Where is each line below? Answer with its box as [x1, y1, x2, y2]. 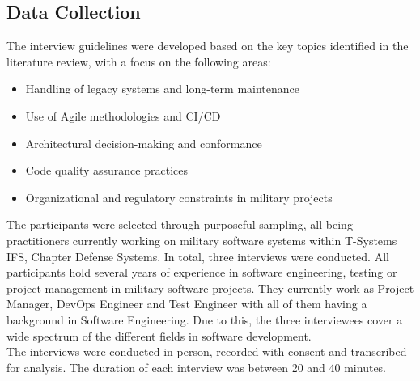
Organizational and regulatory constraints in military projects [25, 188, 333, 205]
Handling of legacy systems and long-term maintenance [25, 80, 299, 97]
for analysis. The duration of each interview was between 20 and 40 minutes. [6, 358, 387, 375]
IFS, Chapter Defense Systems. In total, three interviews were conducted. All [6, 248, 389, 265]
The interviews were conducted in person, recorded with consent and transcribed [6, 343, 407, 360]
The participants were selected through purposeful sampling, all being [6, 216, 353, 233]
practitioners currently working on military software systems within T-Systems [6, 231, 397, 248]
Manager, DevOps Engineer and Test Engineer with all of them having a [6, 295, 367, 312]
